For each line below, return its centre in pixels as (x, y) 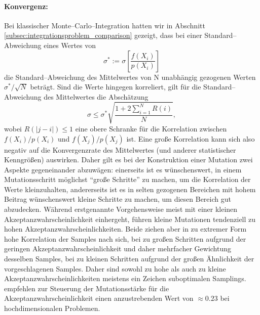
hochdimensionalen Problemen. (52, 308)
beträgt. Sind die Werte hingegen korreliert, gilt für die (116, 87)
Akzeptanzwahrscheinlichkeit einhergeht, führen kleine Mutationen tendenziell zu (130, 219)
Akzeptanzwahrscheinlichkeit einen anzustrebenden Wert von (99, 298)
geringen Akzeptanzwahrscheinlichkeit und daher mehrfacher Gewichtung (118, 249)
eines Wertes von (70, 45)
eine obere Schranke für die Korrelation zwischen (151, 128)
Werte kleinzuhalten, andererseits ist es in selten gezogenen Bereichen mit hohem (130, 189)
